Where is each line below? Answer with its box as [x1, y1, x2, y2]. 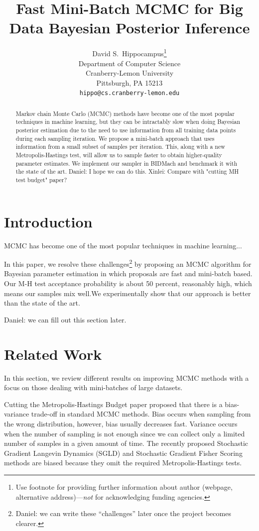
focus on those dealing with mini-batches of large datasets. [4, 382, 183, 393]
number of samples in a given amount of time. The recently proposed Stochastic [4, 438, 249, 448]
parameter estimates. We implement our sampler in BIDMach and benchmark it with [15, 159, 238, 167]
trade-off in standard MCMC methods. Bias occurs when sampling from [31, 409, 251, 419]
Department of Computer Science [78, 58, 181, 68]
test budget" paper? [15, 176, 67, 184]
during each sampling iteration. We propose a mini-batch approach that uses [15, 134, 215, 142]
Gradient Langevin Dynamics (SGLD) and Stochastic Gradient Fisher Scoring [4, 447, 243, 458]
